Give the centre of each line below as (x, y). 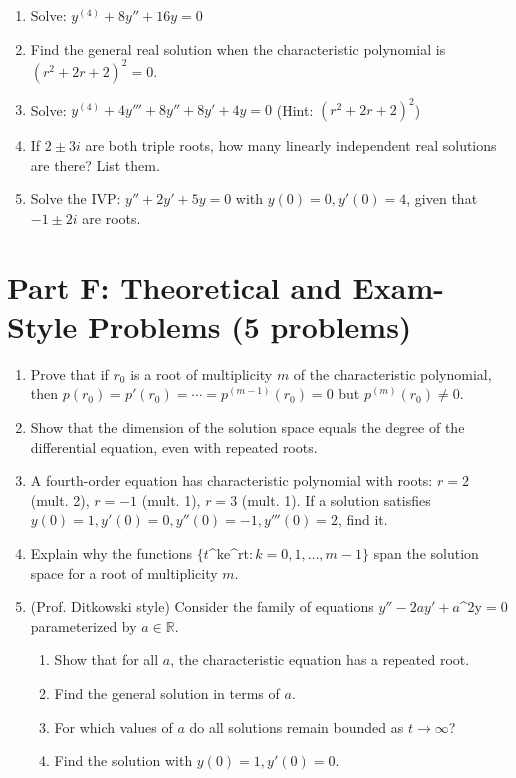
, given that (442, 198)
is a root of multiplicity (201, 373)
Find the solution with (123, 760)
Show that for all (106, 659)
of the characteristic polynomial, (392, 373)
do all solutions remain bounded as (296, 726)
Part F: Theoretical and (174, 286)
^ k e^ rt (228, 553)
